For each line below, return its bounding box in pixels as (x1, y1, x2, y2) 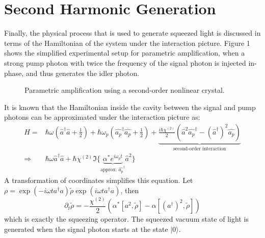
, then (120, 184, 139, 195)
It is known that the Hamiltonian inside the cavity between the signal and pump (4, 101, 256, 112)
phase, (4, 67, 24, 78)
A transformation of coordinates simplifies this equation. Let (4, 175, 193, 186)
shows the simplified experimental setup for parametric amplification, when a (4, 47, 245, 58)
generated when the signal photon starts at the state (4, 223, 168, 234)
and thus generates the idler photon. (25, 67, 140, 78)
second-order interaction (173, 146, 226, 151)
